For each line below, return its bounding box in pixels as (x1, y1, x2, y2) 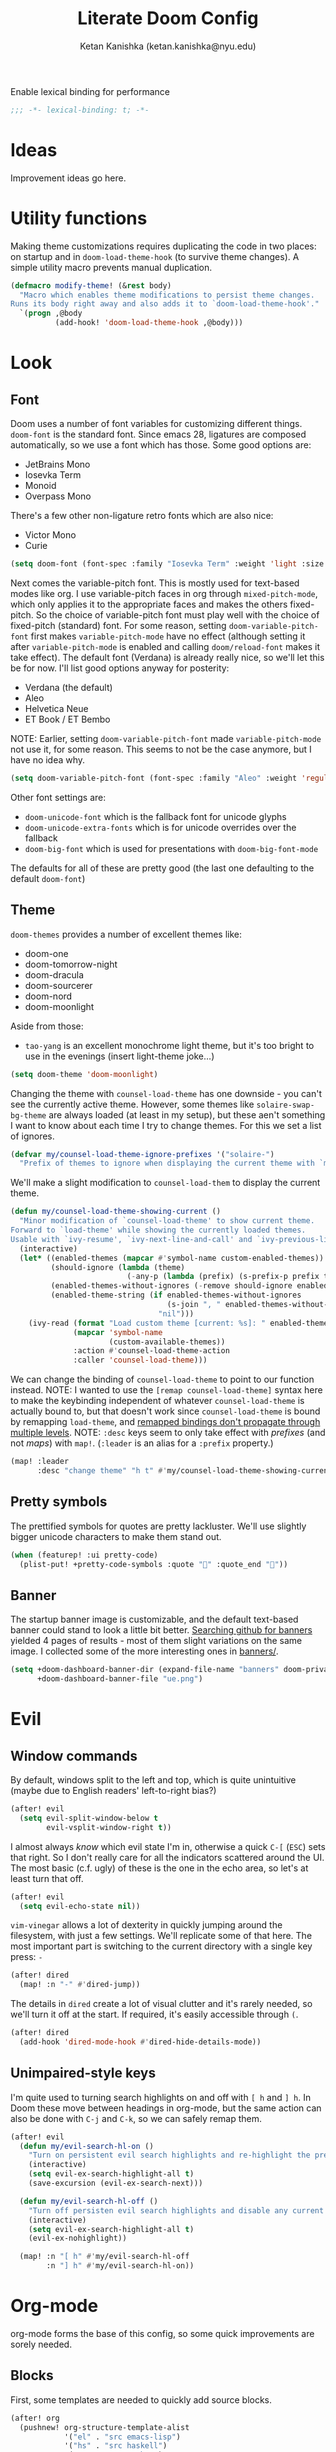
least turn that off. (10, 1872, 84, 1884)
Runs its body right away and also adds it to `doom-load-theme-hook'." (10, 299, 320, 309)
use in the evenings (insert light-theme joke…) (24, 1050, 215, 1062)
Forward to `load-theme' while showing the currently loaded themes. (10, 1225, 307, 1235)
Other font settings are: (10, 791, 107, 803)
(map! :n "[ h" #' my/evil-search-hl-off (19, 2252, 190, 2262)
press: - (10, 1951, 43, 1963)
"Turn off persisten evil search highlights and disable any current (28, 2205, 325, 2216)
